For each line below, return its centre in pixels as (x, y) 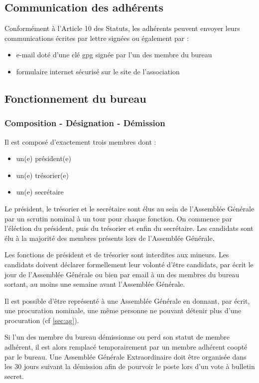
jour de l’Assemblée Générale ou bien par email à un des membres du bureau (122, 274)
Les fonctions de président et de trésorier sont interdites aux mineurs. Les (117, 255)
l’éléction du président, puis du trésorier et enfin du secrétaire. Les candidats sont (129, 228)
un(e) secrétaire (40, 192)
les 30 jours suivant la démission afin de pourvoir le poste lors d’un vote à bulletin (130, 366)
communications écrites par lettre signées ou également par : (97, 38)
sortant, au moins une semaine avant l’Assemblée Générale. (95, 284)
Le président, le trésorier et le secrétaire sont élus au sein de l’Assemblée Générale (129, 208)
